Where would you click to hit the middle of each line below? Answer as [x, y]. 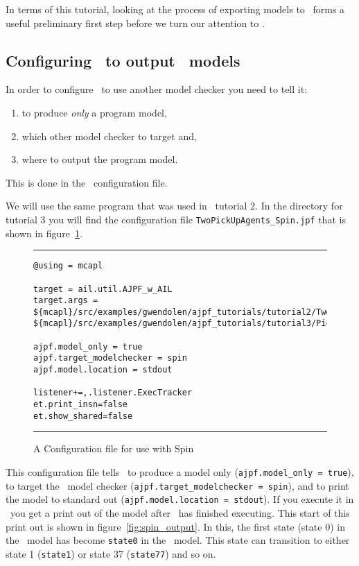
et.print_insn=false [81, 405]
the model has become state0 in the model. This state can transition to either [178, 540]
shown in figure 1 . [44, 233]
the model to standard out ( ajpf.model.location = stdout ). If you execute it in [180, 499]
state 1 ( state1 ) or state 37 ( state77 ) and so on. [111, 553]
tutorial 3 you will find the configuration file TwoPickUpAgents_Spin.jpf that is [176, 219]
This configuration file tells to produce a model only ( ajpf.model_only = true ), [180, 471]
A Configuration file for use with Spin [114, 448]
